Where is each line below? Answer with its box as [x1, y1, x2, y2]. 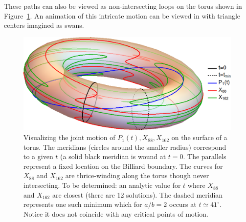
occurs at [169, 199, 197, 209]
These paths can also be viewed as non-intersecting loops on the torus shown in [4, 1, 242, 11]
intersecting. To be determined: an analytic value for [23, 180, 181, 190]
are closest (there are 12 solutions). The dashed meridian [52, 189, 223, 200]
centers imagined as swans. [4, 20, 84, 30]
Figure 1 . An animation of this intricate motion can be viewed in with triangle [4, 10, 241, 20]
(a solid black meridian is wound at [60, 151, 166, 161]
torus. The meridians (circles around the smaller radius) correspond [23, 141, 226, 152]
